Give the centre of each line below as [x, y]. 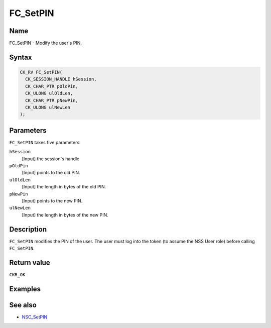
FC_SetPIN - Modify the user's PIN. [46, 43]
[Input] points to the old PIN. [51, 173]
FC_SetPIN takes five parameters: [45, 142]
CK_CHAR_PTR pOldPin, [52, 86]
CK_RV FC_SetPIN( [41, 72]
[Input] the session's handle [51, 159]
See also [23, 305]
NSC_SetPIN [35, 317]
